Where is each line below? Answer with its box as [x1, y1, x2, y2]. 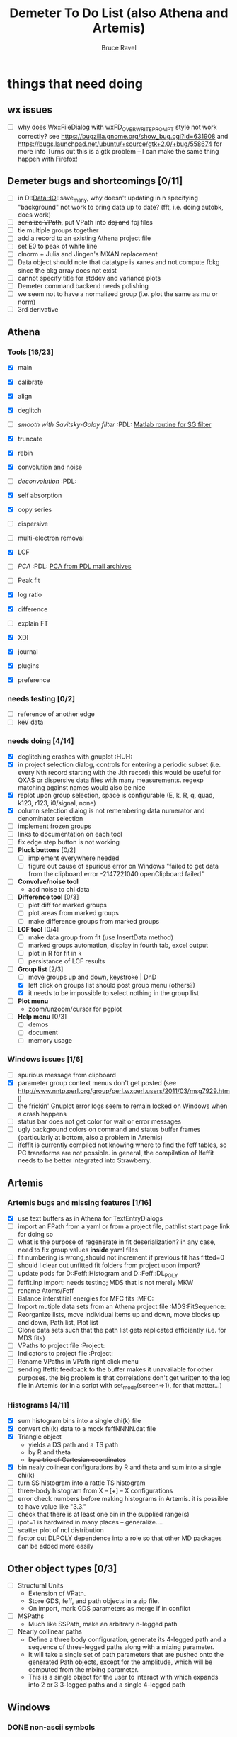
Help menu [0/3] [17, 1012, 67, 1021]
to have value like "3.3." [17, 1503, 87, 1511]
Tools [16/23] [7, 347, 54, 357]
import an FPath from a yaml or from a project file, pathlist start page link [17, 1222, 230, 1230]
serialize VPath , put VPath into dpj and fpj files [17, 218, 154, 227]
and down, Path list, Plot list [17, 1318, 99, 1327]
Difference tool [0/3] [17, 893, 79, 901]
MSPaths [17, 1612, 45, 1620]
